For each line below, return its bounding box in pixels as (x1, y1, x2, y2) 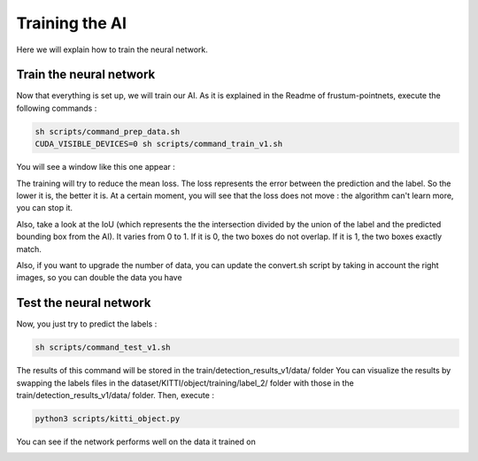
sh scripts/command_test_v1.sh (35, 342, 172, 353)
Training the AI (16, 13, 127, 33)
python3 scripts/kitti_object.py (35, 413, 181, 424)
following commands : (16, 103, 97, 113)
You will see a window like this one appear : (16, 162, 176, 173)
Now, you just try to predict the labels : (16, 319, 158, 329)
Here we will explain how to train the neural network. (16, 44, 208, 55)
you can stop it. (16, 203, 73, 213)
